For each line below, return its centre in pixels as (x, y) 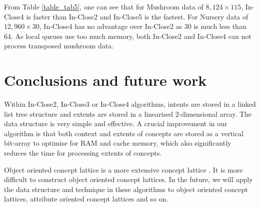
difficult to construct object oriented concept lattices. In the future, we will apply (128, 179)
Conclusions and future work (105, 80)
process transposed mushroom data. (59, 46)
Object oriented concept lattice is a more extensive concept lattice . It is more (123, 169)
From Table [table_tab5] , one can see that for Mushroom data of (104, 6)
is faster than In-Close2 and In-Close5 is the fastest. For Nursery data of (137, 16)
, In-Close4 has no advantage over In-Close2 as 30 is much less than (143, 26)
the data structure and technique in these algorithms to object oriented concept (126, 189)
